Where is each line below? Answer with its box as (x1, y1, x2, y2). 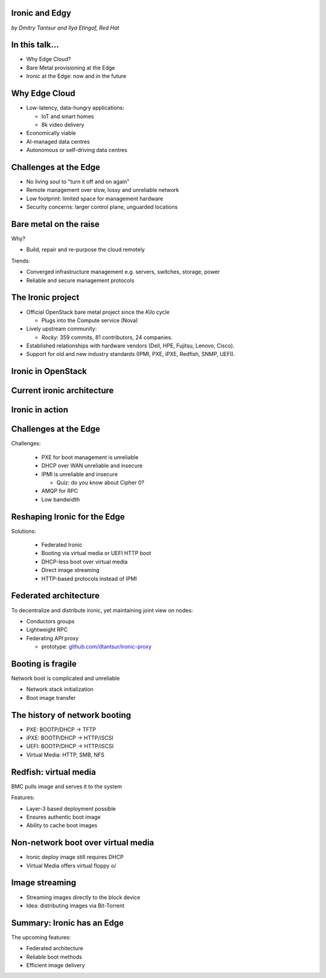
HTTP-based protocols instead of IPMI (41, 575, 137, 582)
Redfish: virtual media (11, 767, 96, 777)
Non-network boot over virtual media (11, 837, 155, 848)
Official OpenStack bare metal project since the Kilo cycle (26, 308, 170, 316)
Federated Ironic (41, 541, 83, 548)
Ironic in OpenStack (11, 366, 87, 376)
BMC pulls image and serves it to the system (11, 783, 123, 790)
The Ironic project (11, 293, 80, 303)
